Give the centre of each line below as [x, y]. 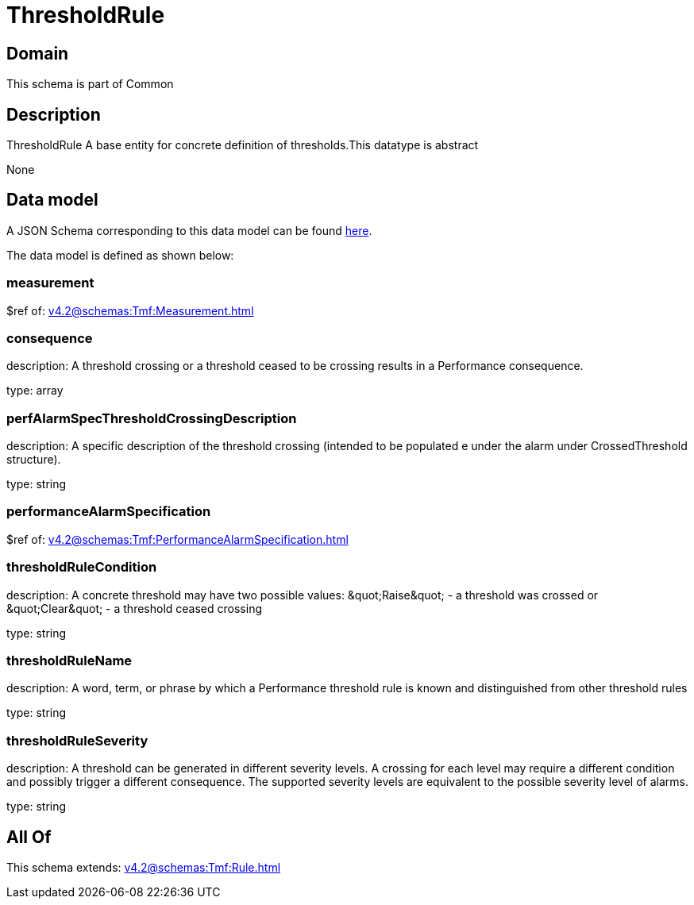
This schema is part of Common [90, 84]
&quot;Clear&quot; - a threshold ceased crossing [134, 608]
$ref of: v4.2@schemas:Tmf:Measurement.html [130, 310]
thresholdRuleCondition [82, 567]
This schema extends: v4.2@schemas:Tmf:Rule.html [144, 867]
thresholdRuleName [69, 660]
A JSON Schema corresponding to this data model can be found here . [189, 230]
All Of [29, 837]
